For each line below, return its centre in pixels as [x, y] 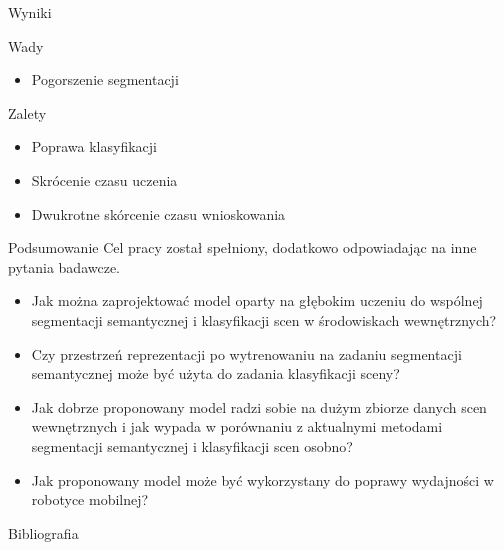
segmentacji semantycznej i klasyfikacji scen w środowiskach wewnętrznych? [264, 319]
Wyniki [30, 12]
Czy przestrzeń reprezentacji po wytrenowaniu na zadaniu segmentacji [246, 353]
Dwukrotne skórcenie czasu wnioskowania [158, 213]
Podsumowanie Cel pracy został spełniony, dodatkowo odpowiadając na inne [242, 247]
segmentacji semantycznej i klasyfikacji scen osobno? [192, 445]
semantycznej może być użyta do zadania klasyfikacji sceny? [215, 373]
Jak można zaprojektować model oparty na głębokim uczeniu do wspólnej [257, 300]
